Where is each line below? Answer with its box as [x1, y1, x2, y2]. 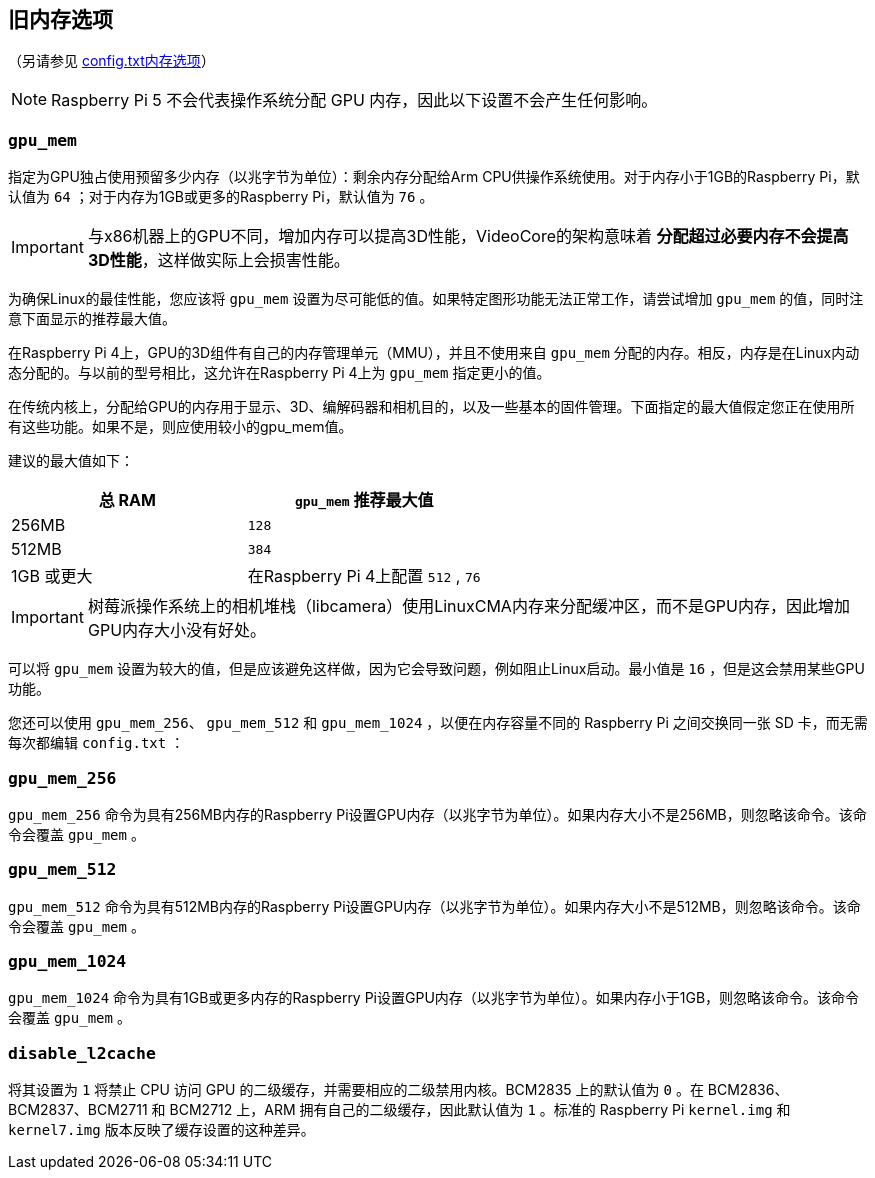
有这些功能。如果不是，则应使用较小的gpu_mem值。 [8, 418, 353, 436]
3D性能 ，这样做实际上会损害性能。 [87, 250, 350, 271]
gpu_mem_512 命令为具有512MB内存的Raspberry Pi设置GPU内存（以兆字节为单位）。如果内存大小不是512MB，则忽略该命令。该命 [8, 897, 861, 915]
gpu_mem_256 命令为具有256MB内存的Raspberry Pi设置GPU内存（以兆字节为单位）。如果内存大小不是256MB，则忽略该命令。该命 [8, 805, 867, 823]
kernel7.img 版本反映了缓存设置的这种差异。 [8, 1121, 315, 1139]
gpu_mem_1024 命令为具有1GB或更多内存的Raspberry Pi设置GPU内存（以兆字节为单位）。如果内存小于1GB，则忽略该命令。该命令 [8, 989, 860, 1007]
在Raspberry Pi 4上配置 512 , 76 [247, 566, 481, 587]
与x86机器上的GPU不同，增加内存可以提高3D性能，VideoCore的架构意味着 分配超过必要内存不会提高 [87, 226, 849, 247]
